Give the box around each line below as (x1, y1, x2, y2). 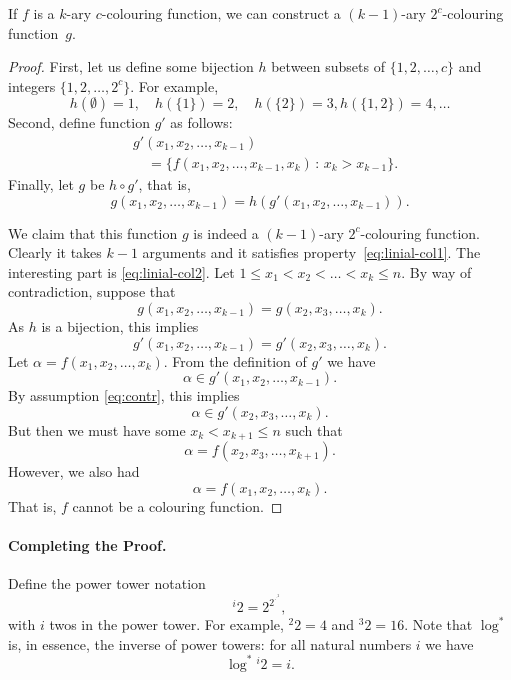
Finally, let (8, 174, 74, 195)
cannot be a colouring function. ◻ (72, 495, 283, 516)
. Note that (404, 614, 473, 635)
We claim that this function (8, 222, 178, 243)
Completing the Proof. (8, 535, 167, 556)
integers (8, 75, 56, 96)
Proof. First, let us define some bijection (8, 56, 254, 77)
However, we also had (8, 461, 140, 482)
